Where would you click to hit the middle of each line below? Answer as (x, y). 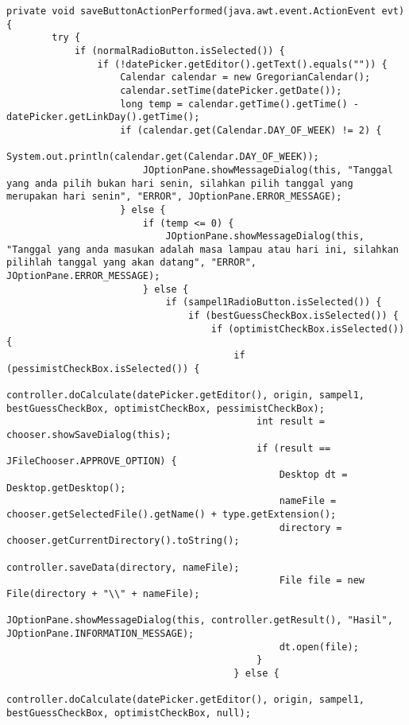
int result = (291, 422)
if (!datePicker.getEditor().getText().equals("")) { (242, 64)
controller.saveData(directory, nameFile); (123, 567)
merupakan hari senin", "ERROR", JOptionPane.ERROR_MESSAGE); (174, 197)
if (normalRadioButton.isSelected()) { (179, 50)
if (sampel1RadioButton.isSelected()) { (274, 302)
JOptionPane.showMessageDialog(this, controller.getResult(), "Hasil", (200, 620)
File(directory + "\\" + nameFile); (103, 593)
